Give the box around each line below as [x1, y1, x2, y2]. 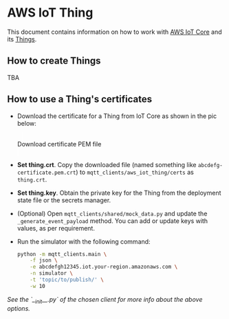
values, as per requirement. [17, 224, 95, 232]
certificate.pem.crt [17, 169, 76, 176]
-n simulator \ [30, 270, 74, 277]
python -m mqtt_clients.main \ [17, 251, 107, 258]
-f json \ [30, 257, 58, 264]
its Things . [7, 35, 37, 43]
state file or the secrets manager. [17, 195, 111, 204]
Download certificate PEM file [17, 139, 102, 148]
